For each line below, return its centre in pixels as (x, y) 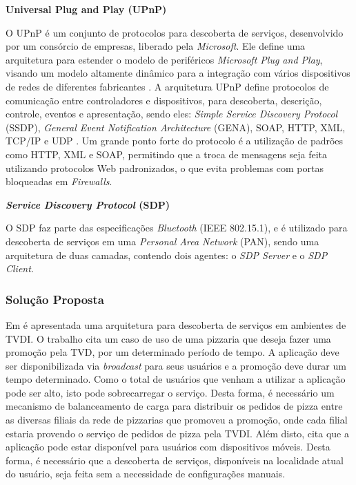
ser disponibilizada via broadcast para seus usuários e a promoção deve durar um (176, 365)
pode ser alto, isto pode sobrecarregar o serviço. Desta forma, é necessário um (170, 392)
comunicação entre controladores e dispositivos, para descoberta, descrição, (164, 100)
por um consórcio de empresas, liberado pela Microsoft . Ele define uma (156, 46)
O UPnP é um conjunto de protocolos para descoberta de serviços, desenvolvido (175, 32)
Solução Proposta (55, 299)
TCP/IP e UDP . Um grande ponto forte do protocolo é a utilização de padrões (175, 141)
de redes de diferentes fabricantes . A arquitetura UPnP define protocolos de (167, 86)
